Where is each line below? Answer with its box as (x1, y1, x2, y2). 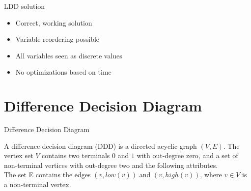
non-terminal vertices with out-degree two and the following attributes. (4, 160, 218, 170)
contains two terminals (42, 150, 110, 161)
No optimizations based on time (15, 67, 112, 77)
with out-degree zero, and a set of (137, 150, 238, 161)
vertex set (4, 150, 33, 161)
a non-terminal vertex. (4, 179, 71, 190)
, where (200, 169, 222, 180)
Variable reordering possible (15, 34, 100, 44)
